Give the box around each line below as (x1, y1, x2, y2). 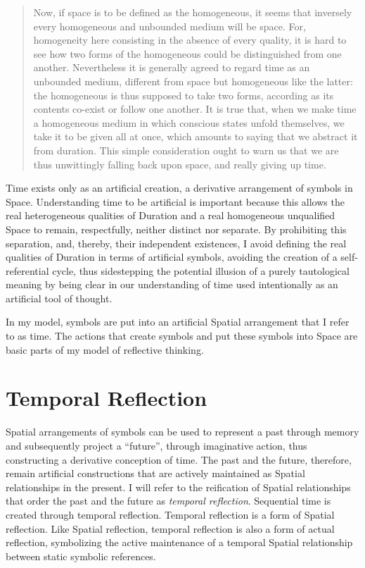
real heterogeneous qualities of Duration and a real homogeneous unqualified (6, 208, 335, 223)
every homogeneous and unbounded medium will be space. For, (33, 18, 306, 33)
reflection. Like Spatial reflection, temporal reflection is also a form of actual (6, 521, 335, 536)
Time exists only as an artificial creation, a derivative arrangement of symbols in (6, 180, 353, 195)
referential (6, 263, 49, 278)
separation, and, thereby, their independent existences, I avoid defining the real (6, 235, 347, 250)
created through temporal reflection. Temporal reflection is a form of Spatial (6, 507, 335, 521)
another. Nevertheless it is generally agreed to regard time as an (33, 60, 310, 75)
